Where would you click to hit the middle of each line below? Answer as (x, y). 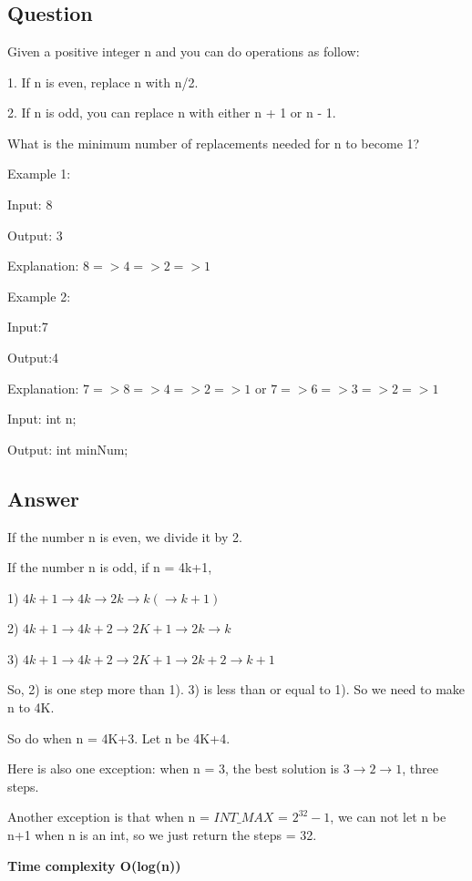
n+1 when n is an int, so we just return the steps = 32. (162, 835)
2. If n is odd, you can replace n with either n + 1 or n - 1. (172, 113)
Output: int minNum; (68, 449)
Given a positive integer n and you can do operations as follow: (184, 51)
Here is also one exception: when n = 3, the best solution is (173, 768)
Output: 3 (35, 235)
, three (420, 768)
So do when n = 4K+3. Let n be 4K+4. (119, 738)
